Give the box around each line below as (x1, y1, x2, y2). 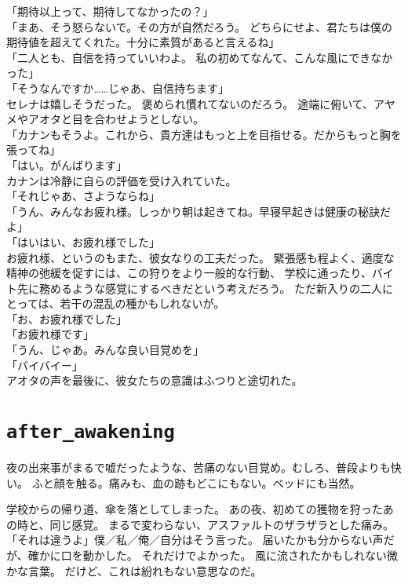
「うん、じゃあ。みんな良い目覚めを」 (6, 341, 204, 358)
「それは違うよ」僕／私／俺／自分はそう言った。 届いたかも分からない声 (6, 531, 384, 548)
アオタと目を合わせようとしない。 (27, 111, 204, 127)
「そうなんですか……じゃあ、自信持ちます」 (6, 79, 230, 96)
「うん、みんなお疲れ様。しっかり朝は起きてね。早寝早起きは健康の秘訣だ (6, 203, 391, 219)
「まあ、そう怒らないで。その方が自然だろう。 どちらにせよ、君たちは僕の (6, 18, 392, 35)
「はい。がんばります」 (6, 156, 127, 173)
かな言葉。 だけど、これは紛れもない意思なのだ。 (6, 562, 262, 579)
